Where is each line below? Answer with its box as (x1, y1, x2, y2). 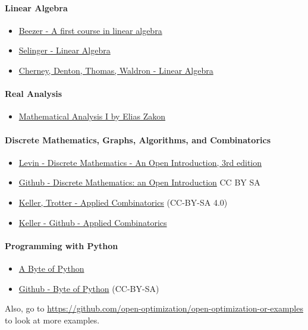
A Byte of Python (18, 262, 84, 274)
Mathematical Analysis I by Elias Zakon (18, 110, 165, 122)
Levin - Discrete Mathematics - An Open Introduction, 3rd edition (18, 156, 262, 168)
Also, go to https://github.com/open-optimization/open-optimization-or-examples (5, 302, 303, 315)
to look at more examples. (5, 313, 100, 326)
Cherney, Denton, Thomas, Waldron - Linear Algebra (18, 64, 213, 76)
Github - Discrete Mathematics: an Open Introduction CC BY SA (18, 176, 260, 188)
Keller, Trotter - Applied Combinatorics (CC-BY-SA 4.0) (18, 196, 228, 208)
